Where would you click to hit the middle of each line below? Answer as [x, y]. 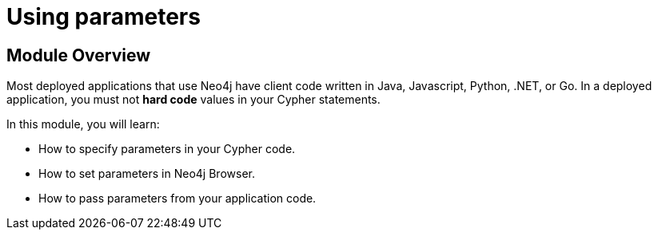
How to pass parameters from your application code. [177, 199]
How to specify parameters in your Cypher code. [167, 149]
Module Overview [79, 55]
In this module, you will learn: [83, 124]
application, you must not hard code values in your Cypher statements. [193, 100]
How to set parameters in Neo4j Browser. [147, 174]
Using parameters [104, 17]
